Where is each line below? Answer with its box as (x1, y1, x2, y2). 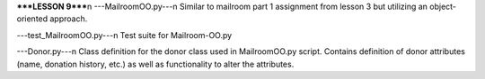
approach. (49, 13, 88, 24)
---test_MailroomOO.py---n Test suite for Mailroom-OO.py (16, 29, 233, 40)
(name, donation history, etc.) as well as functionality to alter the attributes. (16, 59, 295, 69)
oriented (16, 13, 48, 24)
